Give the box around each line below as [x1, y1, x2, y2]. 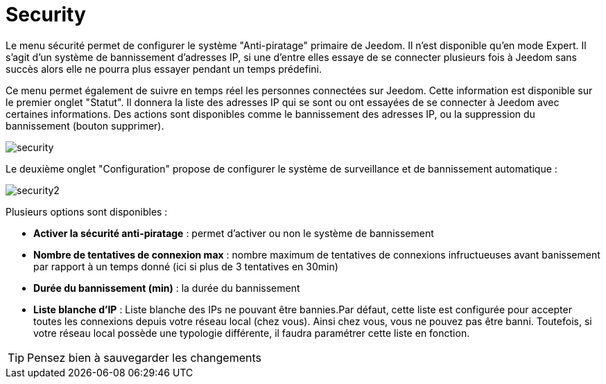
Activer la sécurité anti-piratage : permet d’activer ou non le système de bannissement [33, 227, 434, 239]
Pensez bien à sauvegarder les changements [27, 350, 261, 365]
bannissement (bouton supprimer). [6, 119, 164, 132]
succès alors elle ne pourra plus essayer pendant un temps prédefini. [6, 62, 322, 75]
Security [6, 3, 86, 26]
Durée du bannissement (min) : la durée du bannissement [33, 281, 300, 294]
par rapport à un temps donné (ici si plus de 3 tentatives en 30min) [33, 260, 338, 272]
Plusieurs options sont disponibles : [6, 205, 168, 218]
